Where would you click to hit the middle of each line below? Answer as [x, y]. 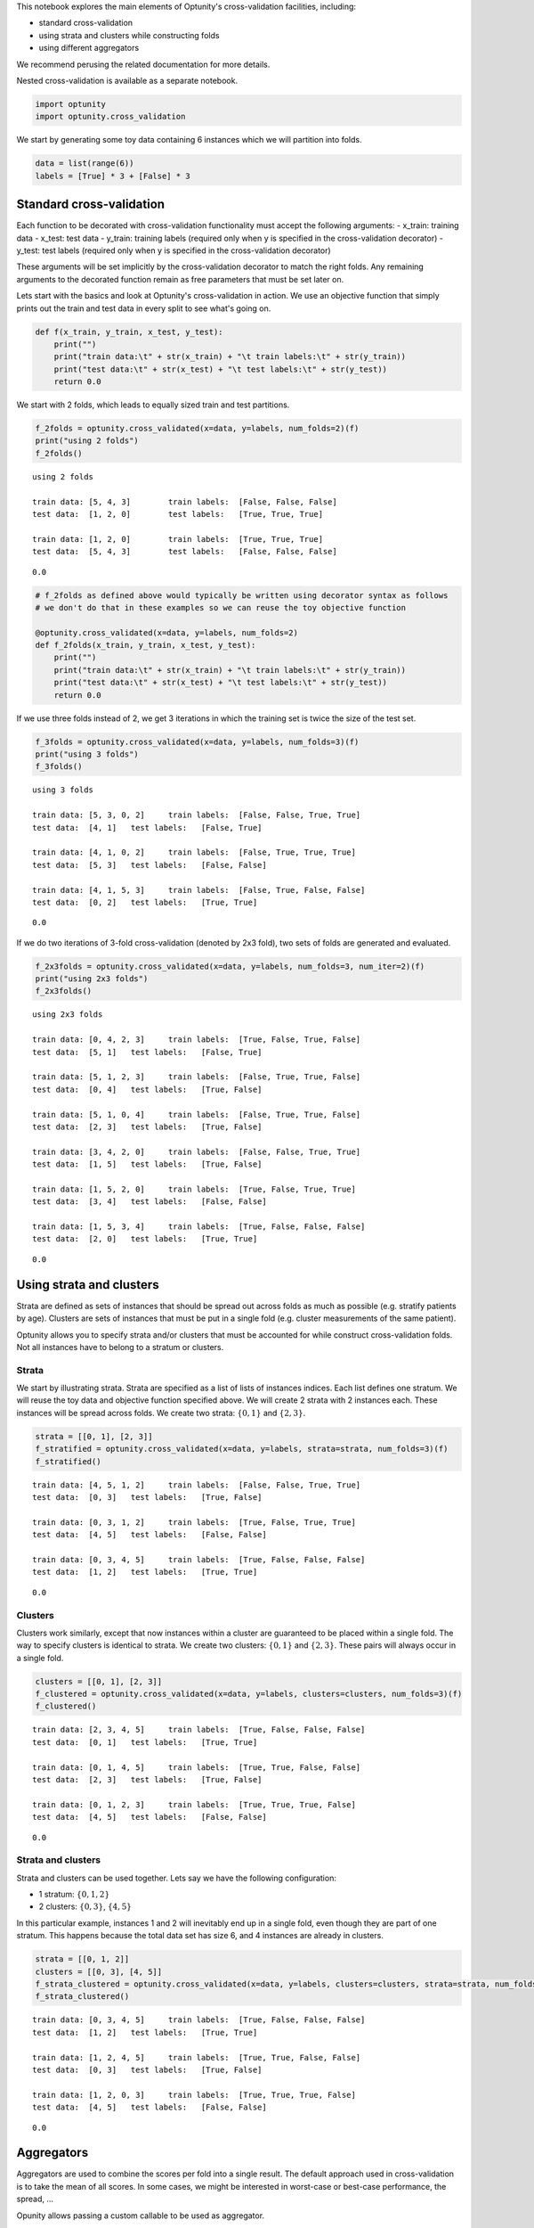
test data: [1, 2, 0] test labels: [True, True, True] [178, 514]
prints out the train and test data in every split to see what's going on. [144, 308]
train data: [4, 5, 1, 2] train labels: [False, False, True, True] [197, 1485]
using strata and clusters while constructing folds [129, 35]
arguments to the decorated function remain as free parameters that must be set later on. [180, 279]
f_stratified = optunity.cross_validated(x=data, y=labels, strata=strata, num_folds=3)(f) [242, 1449]
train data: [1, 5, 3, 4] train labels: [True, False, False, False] [199, 1227]
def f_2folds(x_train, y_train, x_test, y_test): [146, 645]
